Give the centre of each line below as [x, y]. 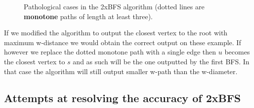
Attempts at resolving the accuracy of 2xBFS [123, 97]
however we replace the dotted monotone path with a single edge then [110, 52]
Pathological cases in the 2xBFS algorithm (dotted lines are [114, 6]
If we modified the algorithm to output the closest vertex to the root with [116, 33]
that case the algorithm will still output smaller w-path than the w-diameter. [121, 71]
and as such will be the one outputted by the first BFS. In [161, 61]
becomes [237, 52]
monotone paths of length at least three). [88, 16]
